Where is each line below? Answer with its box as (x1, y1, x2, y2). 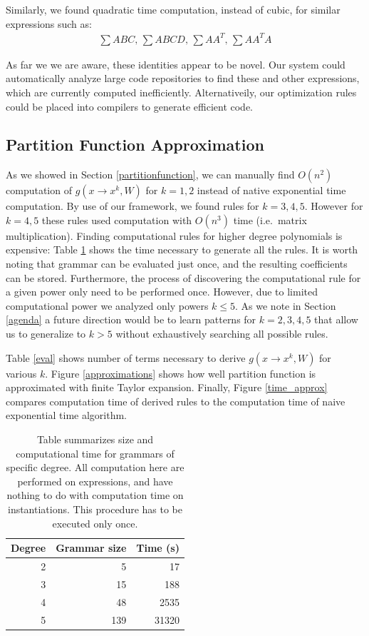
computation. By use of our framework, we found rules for (6, 198, 259, 213)
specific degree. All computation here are (6, 460, 184, 475)
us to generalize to (6, 326, 86, 341)
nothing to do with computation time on (6, 488, 184, 503)
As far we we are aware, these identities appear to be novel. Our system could (6, 56, 345, 71)
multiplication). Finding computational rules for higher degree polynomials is (6, 228, 343, 243)
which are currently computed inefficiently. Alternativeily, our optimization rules (6, 84, 357, 99)
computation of (6, 183, 72, 198)
